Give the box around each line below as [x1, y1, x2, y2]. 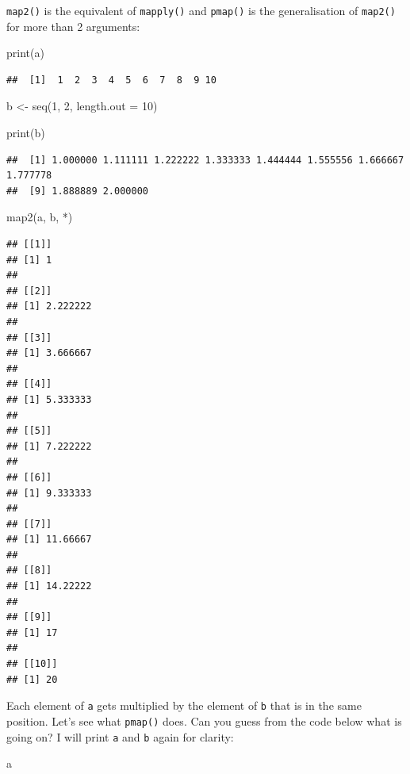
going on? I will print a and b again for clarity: [6, 728, 234, 745]
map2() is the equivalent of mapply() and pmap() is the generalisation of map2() [6, 2, 396, 18]
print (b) [6, 125, 45, 141]
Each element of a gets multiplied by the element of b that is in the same [6, 697, 362, 714]
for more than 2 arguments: [6, 17, 140, 34]
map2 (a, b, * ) [6, 209, 73, 225]
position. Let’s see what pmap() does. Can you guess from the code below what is [6, 712, 402, 729]
